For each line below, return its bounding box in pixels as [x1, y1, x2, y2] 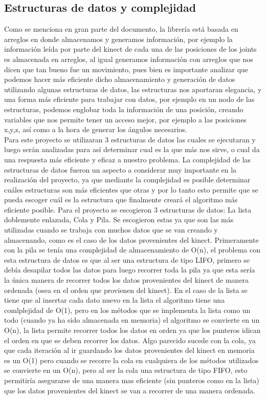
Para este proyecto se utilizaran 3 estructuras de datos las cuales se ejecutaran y [4, 134, 256, 144]
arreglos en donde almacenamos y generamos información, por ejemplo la [4, 33, 233, 44]
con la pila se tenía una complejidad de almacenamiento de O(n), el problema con [4, 244, 260, 255]
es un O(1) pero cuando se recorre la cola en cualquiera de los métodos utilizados [4, 354, 259, 365]
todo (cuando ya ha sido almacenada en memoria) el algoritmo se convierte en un [4, 314, 260, 325]
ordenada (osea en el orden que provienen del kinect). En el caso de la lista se [4, 284, 248, 295]
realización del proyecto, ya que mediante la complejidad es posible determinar [4, 174, 251, 185]
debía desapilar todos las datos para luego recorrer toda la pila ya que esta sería [4, 264, 255, 275]
